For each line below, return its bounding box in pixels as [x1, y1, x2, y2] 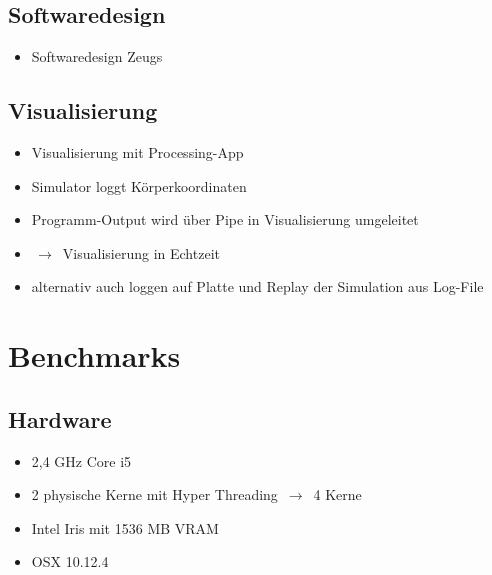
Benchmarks [8, 335, 181, 376]
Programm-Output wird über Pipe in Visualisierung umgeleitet [31, 209, 419, 230]
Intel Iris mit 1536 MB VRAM [31, 517, 219, 538]
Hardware [8, 403, 112, 434]
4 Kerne [313, 484, 362, 505]
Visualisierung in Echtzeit [62, 242, 220, 263]
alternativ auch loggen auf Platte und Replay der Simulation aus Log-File [31, 276, 484, 297]
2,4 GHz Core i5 [31, 450, 132, 471]
